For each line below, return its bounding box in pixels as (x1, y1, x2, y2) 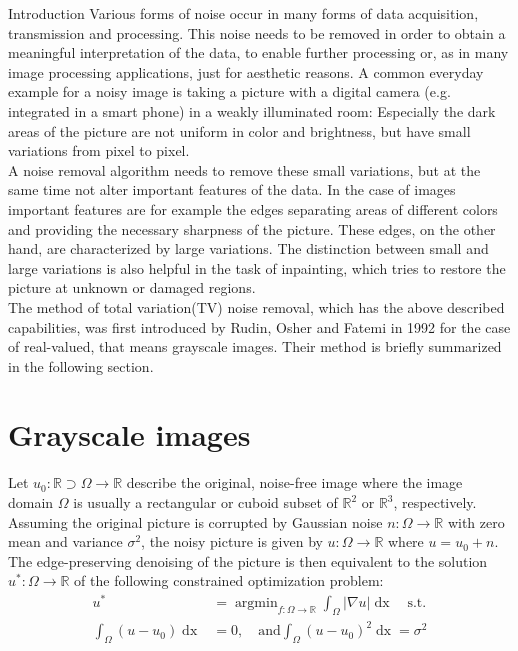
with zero (447, 511, 505, 532)
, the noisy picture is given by (141, 531, 323, 552)
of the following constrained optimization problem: (74, 570, 384, 591)
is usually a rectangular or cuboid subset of (73, 492, 338, 512)
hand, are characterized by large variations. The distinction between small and (8, 238, 489, 259)
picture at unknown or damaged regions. (8, 277, 256, 298)
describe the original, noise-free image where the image (126, 472, 463, 493)
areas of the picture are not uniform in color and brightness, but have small (8, 120, 471, 141)
